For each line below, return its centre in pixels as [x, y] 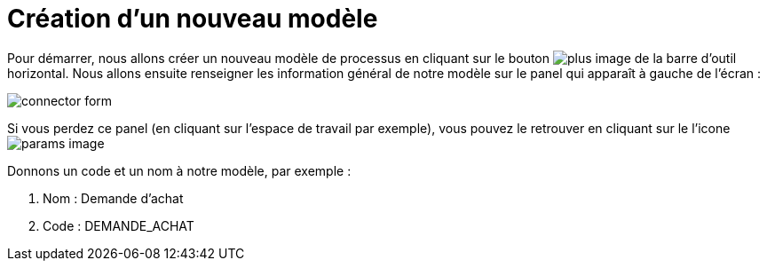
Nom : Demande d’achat [113, 198]
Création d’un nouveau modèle [193, 19]
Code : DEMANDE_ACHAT [119, 225]
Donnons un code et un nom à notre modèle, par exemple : [179, 170]
